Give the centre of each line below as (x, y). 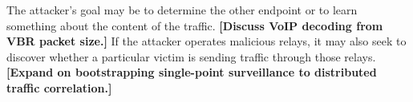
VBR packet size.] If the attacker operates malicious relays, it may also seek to (206, 41)
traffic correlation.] (59, 87)
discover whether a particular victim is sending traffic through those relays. (191, 56)
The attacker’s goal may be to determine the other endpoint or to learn (182, 10)
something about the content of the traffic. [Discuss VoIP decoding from (195, 25)
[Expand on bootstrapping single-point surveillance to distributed (192, 72)
